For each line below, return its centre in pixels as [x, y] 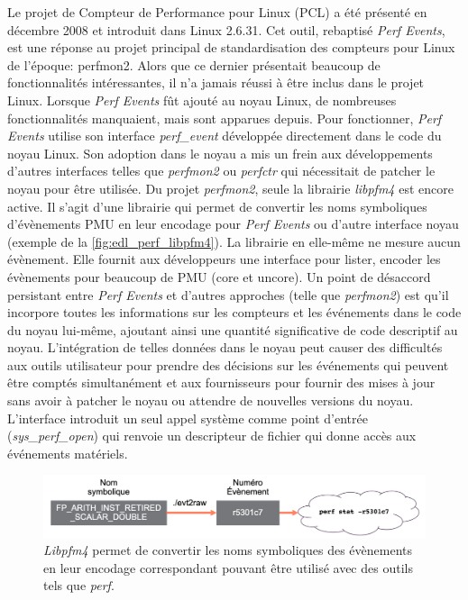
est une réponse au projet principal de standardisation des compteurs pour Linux [231, 47]
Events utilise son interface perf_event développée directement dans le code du [225, 136]
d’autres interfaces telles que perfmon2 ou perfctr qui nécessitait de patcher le [221, 171]
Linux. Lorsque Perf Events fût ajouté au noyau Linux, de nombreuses [202, 100]
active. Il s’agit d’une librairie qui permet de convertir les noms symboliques [217, 206]
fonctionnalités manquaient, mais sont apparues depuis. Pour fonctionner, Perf [225, 118]
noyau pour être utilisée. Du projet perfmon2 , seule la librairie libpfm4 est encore [230, 188]
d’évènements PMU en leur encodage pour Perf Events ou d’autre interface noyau [233, 224]
